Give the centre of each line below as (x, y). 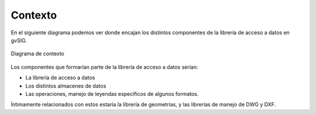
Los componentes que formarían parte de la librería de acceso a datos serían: (104, 67)
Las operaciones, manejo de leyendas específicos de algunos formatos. (112, 94)
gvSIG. (19, 40)
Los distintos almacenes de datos (66, 86)
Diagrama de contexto (37, 54)
